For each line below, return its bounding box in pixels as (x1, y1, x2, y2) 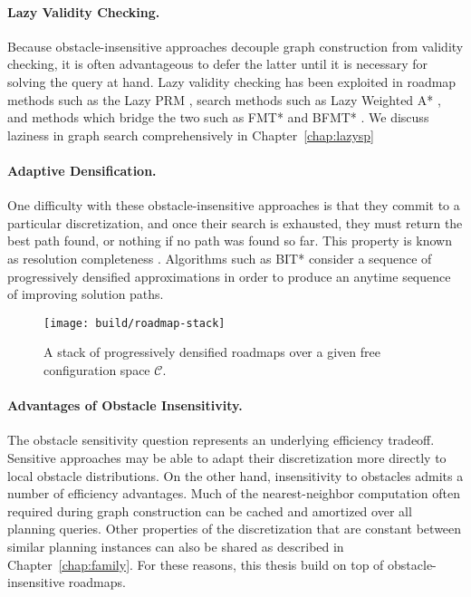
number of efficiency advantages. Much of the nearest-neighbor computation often (7, 484, 460, 503)
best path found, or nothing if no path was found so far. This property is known (7, 231, 453, 250)
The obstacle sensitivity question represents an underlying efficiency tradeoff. (7, 430, 435, 449)
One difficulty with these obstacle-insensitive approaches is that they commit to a (7, 196, 460, 215)
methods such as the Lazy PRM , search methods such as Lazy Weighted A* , (7, 90, 441, 109)
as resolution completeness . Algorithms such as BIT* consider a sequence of (7, 248, 432, 267)
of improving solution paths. (7, 284, 164, 303)
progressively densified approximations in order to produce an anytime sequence (7, 266, 451, 285)
